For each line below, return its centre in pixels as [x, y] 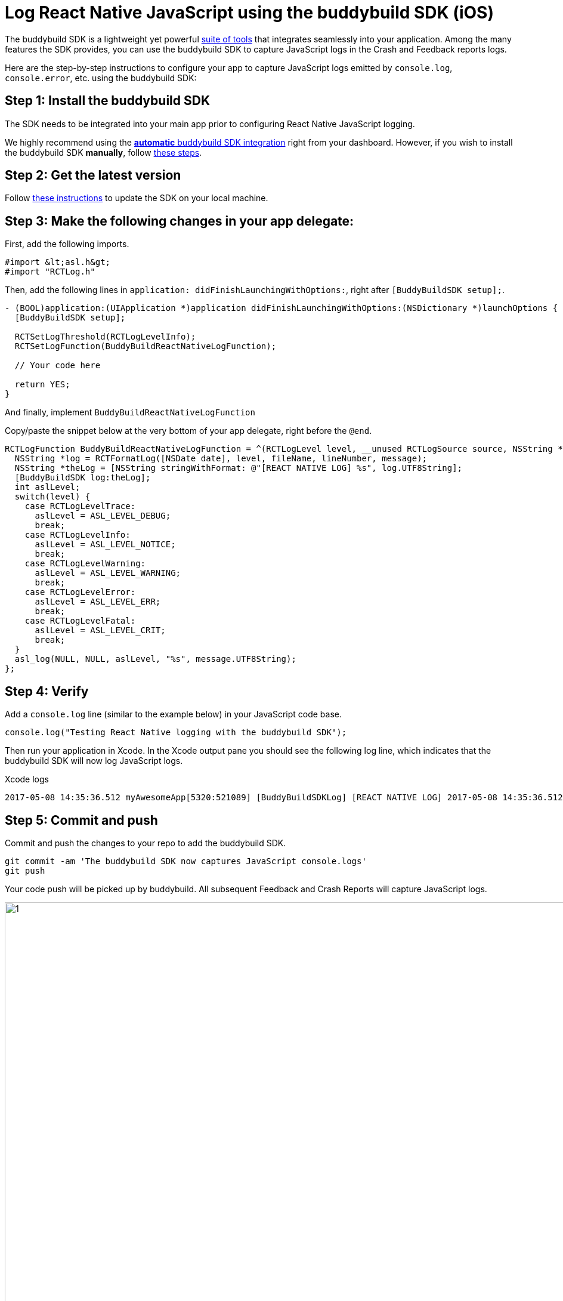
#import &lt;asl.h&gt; [58, 262]
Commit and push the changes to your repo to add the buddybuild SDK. [146, 843]
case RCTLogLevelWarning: [85, 564]
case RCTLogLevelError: [80, 592]
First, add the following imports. [67, 244]
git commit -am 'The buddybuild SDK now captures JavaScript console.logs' [186, 861]
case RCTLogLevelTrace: [80, 506]
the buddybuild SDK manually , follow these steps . [103, 152]
